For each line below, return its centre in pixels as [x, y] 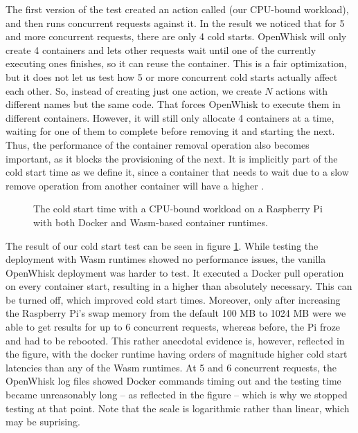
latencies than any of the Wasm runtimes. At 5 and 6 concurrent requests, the [171, 367]
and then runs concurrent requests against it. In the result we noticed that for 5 [175, 22]
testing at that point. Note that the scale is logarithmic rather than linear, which [178, 408]
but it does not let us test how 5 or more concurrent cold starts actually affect [172, 76]
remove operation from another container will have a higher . [135, 185]
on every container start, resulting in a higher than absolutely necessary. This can [179, 286]
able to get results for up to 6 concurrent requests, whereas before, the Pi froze [173, 327]
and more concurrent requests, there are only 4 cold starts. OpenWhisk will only [176, 36]
